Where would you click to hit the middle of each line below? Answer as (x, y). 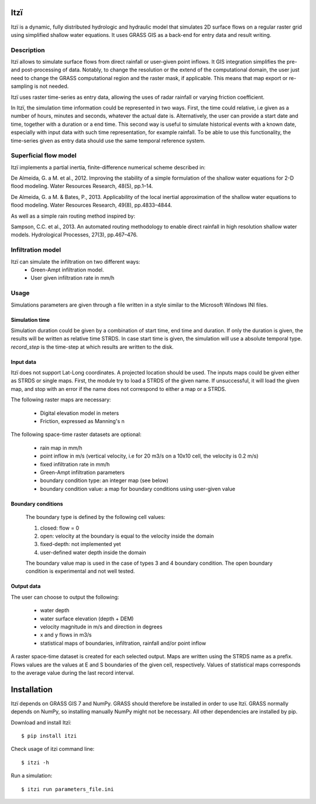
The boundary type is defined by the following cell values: (95, 517)
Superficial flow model (44, 156)
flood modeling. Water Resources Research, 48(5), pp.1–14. (82, 186)
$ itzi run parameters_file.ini (68, 789)
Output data (26, 586)
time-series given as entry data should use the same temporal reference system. (108, 140)
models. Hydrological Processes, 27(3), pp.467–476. (74, 235)
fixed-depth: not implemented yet (80, 544)
